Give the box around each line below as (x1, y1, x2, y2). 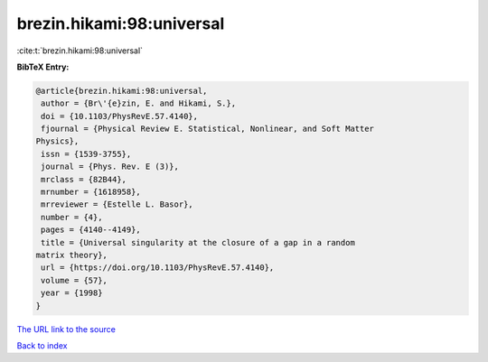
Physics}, (35, 136, 80, 146)
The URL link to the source (16, 323, 117, 334)
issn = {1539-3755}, (41, 149, 132, 159)
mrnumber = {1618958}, (41, 187, 142, 198)
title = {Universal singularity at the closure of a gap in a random (41, 237, 356, 247)
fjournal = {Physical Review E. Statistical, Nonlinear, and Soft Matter (41, 124, 375, 135)
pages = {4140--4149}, (41, 225, 142, 235)
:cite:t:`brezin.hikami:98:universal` (16, 45, 144, 56)
